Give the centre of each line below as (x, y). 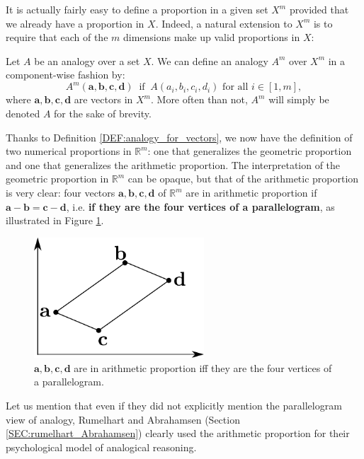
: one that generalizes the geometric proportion (250, 151)
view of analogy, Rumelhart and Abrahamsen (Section (123, 419)
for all (235, 87)
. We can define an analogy (210, 60)
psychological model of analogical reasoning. (101, 447)
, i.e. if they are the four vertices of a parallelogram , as (200, 206)
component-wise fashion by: (66, 75)
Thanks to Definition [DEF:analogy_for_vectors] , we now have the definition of (179, 137)
